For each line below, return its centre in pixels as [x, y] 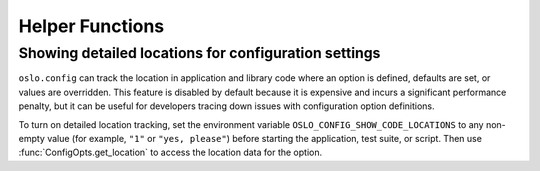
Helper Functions [91, 26]
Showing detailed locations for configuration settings [199, 53]
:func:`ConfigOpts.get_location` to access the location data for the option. [170, 152]
